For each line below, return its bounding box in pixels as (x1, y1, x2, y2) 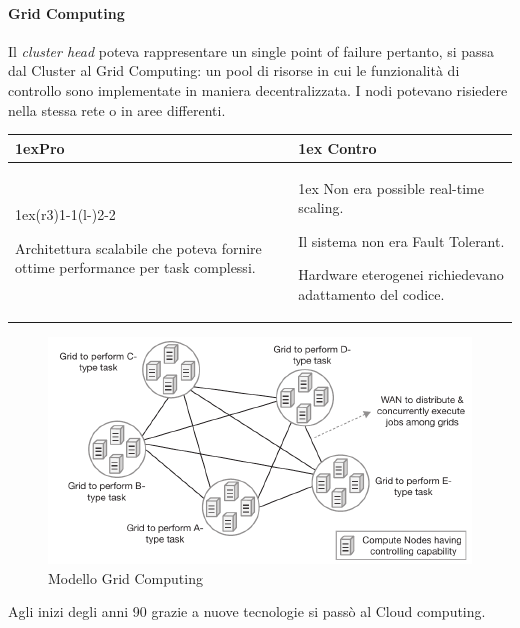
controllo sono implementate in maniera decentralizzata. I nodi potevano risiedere (8, 79, 508, 100)
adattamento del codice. (298, 283, 445, 304)
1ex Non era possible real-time (298, 177, 484, 198)
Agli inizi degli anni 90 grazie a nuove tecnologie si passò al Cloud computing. (8, 601, 486, 622)
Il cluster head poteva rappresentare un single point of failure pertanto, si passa (8, 40, 495, 61)
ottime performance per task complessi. (15, 257, 256, 278)
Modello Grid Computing (48, 567, 203, 588)
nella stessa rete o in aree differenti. (8, 99, 226, 120)
